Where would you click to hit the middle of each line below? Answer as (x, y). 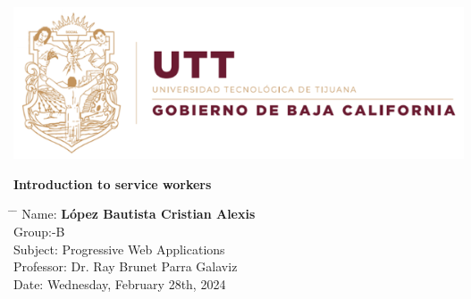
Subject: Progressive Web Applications (119, 249)
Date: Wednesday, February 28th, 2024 (120, 283)
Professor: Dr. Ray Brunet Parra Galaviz (126, 266)
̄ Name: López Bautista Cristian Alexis (135, 214)
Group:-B (39, 231)
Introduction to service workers (113, 183)
